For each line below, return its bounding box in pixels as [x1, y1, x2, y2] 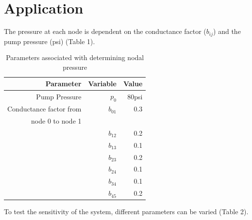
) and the [213, 26, 241, 36]
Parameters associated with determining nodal [6, 52, 144, 63]
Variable [88, 79, 117, 89]
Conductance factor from [7, 104, 82, 114]
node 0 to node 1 [31, 116, 82, 126]
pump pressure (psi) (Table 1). [4, 36, 95, 46]
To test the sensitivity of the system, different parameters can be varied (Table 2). [4, 206, 249, 217]
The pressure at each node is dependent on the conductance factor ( [4, 26, 206, 36]
